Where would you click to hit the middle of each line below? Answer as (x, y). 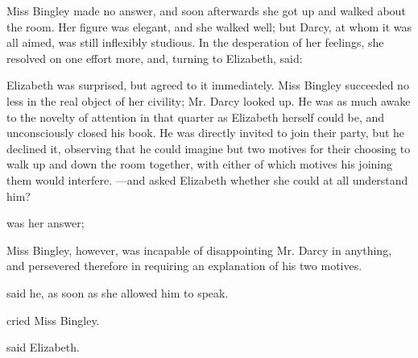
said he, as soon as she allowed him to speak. (118, 292)
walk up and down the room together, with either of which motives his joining (200, 164)
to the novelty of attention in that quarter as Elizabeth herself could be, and (196, 117)
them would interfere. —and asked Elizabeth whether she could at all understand (207, 179)
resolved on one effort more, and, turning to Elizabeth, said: (155, 58)
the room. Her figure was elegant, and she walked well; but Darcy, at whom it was (209, 26)
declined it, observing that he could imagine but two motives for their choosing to (209, 148)
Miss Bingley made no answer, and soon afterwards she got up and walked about (206, 10)
